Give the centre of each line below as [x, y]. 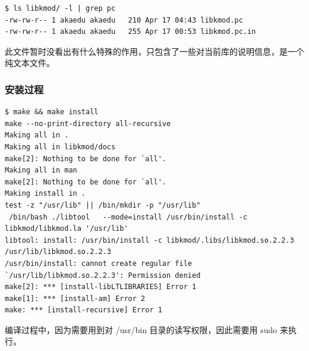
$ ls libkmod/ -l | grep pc [60, 8]
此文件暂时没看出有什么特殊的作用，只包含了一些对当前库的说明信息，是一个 [154, 51]
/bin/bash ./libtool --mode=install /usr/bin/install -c [128, 217]
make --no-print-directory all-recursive [88, 123]
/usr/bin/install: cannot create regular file [98, 263]
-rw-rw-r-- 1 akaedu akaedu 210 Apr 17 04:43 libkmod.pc [124, 20]
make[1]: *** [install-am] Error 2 [75, 298]
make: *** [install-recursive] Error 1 [83, 310]
